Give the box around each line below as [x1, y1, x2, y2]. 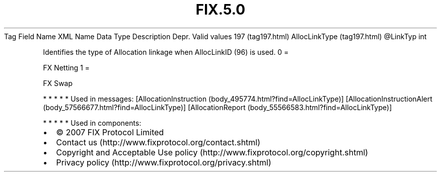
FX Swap [43, 78, 73, 87]
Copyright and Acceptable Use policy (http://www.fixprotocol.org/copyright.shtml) [56, 147, 369, 157]
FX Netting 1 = [43, 63, 90, 72]
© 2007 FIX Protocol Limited [56, 127, 164, 137]
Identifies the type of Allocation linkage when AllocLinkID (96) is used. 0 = [43, 47, 289, 56]
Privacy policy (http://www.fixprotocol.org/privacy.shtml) [56, 157, 271, 167]
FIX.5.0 [195, 1, 246, 18]
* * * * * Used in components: [43, 118, 141, 127]
